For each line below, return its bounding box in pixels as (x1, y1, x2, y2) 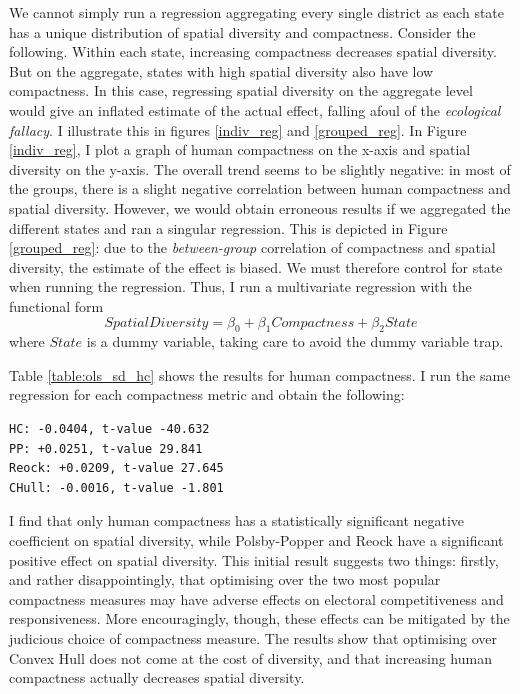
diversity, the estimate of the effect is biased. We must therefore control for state (9, 256, 503, 277)
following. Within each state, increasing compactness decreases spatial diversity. (9, 41, 497, 62)
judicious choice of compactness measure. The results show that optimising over (9, 628, 497, 649)
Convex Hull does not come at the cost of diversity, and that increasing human (9, 647, 492, 668)
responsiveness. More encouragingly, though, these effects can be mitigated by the (9, 608, 510, 629)
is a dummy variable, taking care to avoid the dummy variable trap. (86, 331, 504, 352)
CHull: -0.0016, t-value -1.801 (9, 480, 224, 495)
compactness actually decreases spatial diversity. (9, 667, 305, 688)
